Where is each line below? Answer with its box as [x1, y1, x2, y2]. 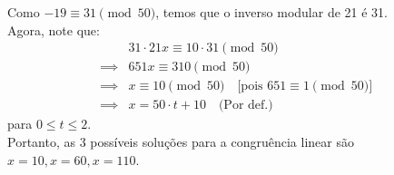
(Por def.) [218, 99, 273, 112]
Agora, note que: [7, 20, 100, 39]
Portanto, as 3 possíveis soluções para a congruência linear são [7, 131, 354, 151]
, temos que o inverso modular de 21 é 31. [155, 3, 388, 21]
